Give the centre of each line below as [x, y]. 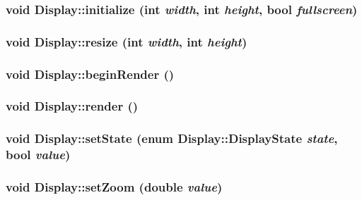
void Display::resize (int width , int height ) [127, 41]
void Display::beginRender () [90, 74]
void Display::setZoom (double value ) [114, 187]
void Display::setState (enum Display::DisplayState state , [172, 138]
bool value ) [38, 155]
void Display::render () [72, 106]
